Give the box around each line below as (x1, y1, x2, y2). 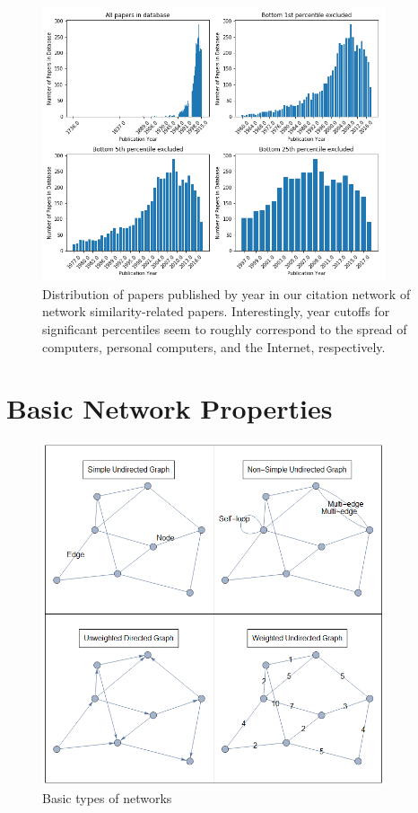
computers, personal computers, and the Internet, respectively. (42, 337, 386, 356)
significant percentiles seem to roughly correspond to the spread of (42, 320, 407, 339)
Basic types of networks (42, 788, 172, 807)
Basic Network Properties (6, 390, 333, 427)
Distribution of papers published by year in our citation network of (42, 284, 411, 303)
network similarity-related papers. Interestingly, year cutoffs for (42, 302, 390, 321)
